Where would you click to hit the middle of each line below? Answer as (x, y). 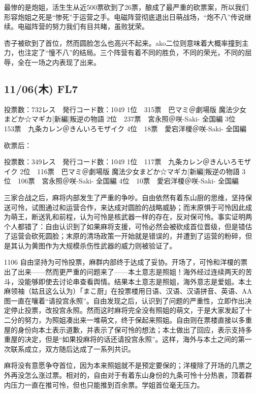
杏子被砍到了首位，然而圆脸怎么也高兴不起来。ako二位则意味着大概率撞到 (123, 43)
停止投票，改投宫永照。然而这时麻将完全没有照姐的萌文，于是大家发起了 (128, 310)
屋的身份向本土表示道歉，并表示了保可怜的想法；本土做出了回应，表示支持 (125, 329)
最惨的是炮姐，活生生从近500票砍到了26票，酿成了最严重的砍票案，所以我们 (126, 7)
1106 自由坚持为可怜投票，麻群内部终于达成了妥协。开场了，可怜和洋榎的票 (126, 262)
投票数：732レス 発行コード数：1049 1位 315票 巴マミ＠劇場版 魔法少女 (125, 109)
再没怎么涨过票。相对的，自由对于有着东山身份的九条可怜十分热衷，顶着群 (131, 375)
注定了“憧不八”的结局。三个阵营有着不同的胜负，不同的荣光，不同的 (135, 52)
